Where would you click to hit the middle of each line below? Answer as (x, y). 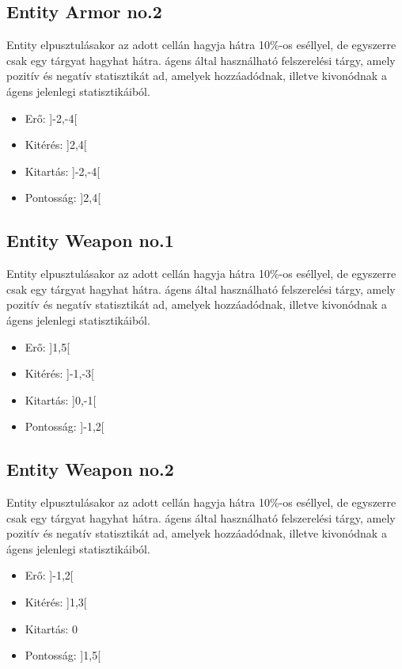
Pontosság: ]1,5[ (63, 655)
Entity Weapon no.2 (90, 469)
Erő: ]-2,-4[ (51, 118)
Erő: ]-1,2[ (49, 575)
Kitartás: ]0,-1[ (61, 399)
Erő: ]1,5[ (47, 346)
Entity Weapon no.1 (90, 240)
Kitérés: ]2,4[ (56, 144)
